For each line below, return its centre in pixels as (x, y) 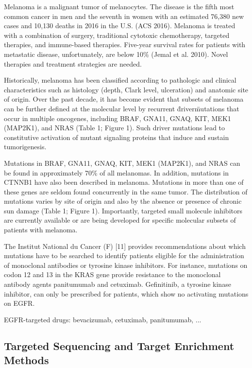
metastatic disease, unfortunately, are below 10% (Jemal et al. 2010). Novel (116, 54)
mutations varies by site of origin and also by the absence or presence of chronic (123, 201)
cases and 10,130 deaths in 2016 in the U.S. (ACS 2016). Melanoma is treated (120, 26)
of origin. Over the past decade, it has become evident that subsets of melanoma (124, 99)
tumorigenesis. (25, 147)
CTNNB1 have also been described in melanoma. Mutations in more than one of (124, 182)
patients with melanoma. (41, 230)
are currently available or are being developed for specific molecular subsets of (120, 220)
